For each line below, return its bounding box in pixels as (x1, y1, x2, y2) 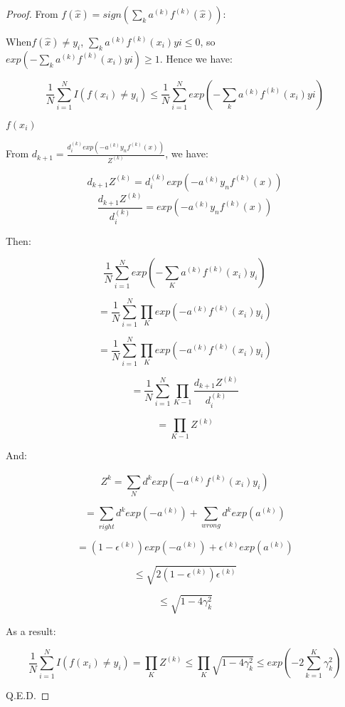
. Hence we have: (159, 51, 233, 66)
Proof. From (6, 6, 58, 21)
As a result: (6, 623, 56, 638)
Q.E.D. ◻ (6, 688, 50, 703)
